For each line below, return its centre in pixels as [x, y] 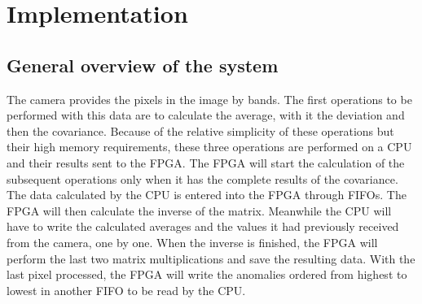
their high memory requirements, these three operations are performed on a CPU [209, 147]
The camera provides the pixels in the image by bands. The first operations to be [209, 99]
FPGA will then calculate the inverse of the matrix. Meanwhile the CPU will [199, 210]
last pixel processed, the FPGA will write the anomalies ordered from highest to [207, 274]
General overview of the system [143, 65]
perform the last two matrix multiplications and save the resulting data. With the [211, 258]
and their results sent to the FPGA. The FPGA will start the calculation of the [206, 162]
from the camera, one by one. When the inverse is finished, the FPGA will [192, 242]
